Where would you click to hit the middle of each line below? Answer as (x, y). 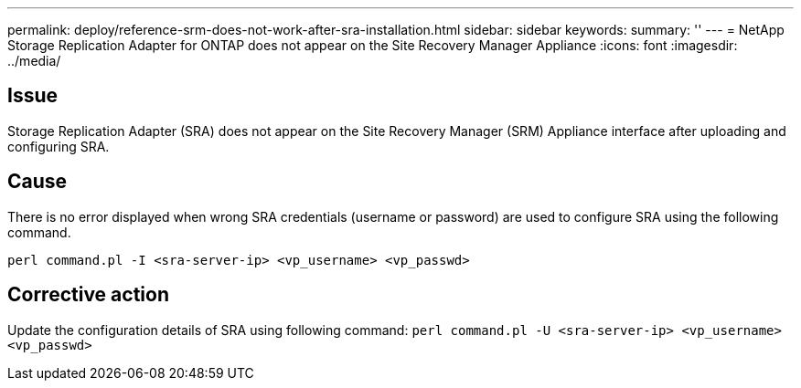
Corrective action (88, 295)
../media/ (34, 61)
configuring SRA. (59, 146)
